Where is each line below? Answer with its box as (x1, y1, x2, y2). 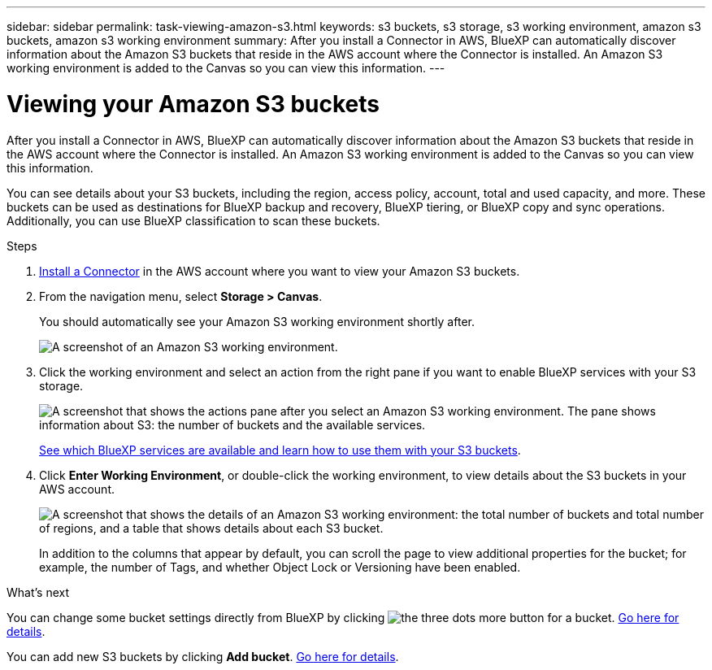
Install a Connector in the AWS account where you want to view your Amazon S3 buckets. (39, 263, 520, 278)
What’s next (7, 585, 70, 599)
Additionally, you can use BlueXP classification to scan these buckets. (7, 213, 380, 228)
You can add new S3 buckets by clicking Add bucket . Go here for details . (7, 649, 399, 663)
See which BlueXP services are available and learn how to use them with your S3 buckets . (39, 442, 521, 457)
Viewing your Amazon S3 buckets (7, 89, 380, 118)
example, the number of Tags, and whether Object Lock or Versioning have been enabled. (39, 559, 521, 574)
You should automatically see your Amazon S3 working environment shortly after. (39, 314, 475, 328)
